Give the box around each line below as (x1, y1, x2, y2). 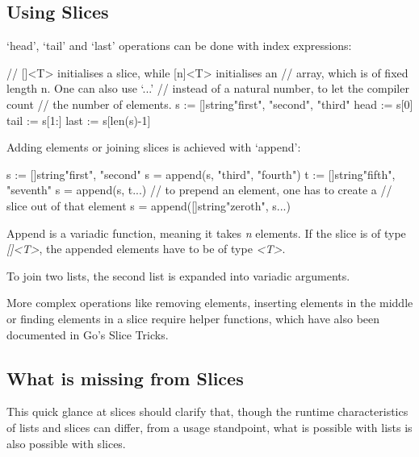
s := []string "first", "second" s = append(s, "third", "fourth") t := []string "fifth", (6, 165, 396, 182)
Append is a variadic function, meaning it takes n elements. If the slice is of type (6, 224, 406, 241)
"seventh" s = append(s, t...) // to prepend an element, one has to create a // (6, 181, 392, 198)
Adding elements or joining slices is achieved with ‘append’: (6, 139, 301, 156)
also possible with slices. (6, 434, 126, 451)
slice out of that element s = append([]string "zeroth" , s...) (6, 197, 291, 214)
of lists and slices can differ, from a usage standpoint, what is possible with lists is (6, 418, 413, 435)
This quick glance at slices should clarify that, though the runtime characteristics (6, 403, 409, 420)
